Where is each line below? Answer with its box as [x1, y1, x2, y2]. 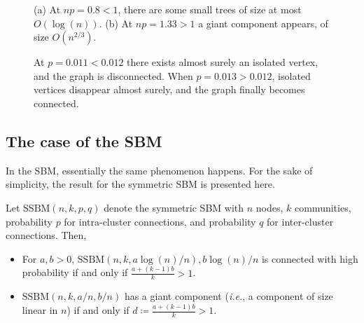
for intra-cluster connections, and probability [64, 214, 256, 228]
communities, [294, 200, 351, 214]
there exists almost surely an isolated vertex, [127, 55, 318, 69]
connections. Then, [6, 228, 87, 242]
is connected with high [261, 251, 358, 266]
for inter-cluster [267, 214, 334, 228]
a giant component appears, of [198, 15, 328, 30]
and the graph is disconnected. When [34, 68, 193, 83]
